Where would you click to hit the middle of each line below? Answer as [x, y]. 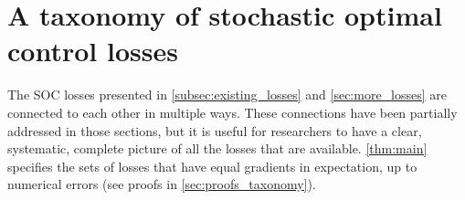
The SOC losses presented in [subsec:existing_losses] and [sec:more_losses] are [227, 95]
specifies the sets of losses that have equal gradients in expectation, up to [212, 166]
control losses [93, 51]
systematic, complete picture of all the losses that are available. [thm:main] [217, 148]
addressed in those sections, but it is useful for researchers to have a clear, [215, 130]
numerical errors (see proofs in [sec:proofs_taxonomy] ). [162, 184]
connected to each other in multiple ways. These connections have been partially [232, 112]
